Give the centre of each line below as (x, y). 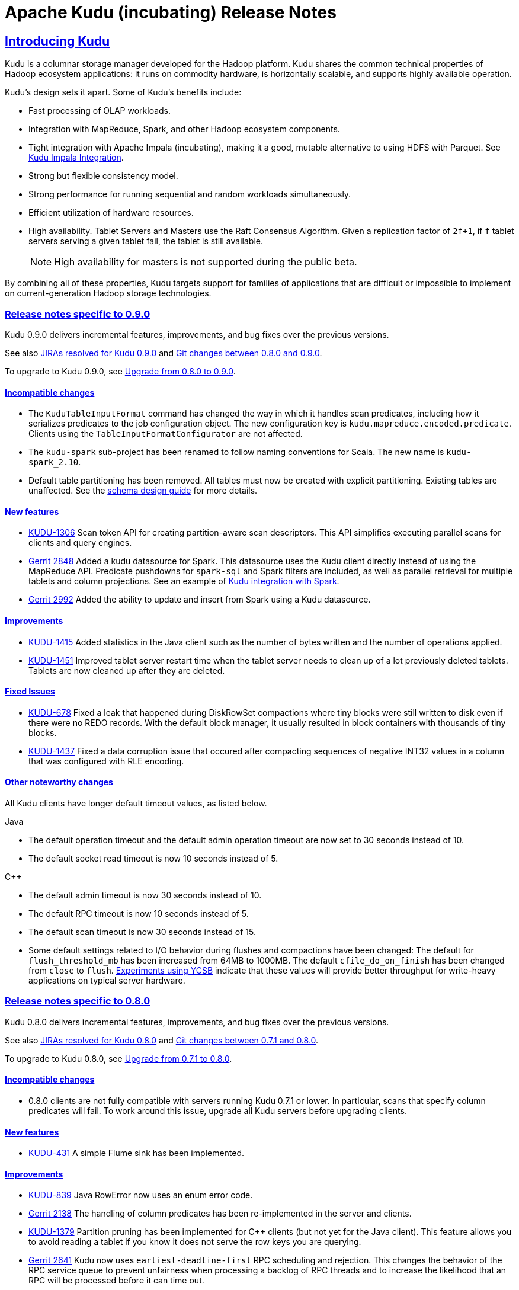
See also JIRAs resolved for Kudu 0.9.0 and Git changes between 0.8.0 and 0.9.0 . (164, 353)
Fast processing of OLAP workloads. (100, 111)
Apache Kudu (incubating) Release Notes (171, 12)
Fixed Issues (30, 692)
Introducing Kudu (57, 41)
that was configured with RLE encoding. (106, 761)
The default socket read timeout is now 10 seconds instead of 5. (153, 859)
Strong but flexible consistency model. (103, 176)
